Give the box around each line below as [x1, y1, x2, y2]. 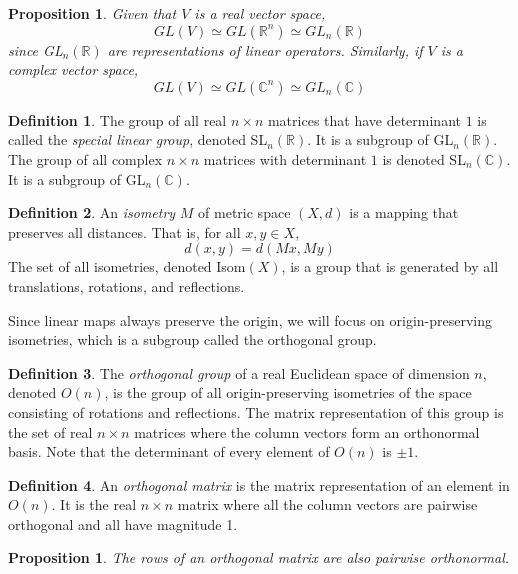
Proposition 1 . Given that [8, 3, 177, 23]
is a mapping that [349, 202, 459, 223]
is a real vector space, [194, 3, 326, 23]
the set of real [8, 421, 93, 442]
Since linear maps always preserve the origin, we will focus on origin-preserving [8, 309, 493, 330]
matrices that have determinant [267, 109, 461, 130]
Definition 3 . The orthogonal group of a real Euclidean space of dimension [8, 362, 470, 383]
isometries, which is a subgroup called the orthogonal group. [8, 329, 377, 350]
